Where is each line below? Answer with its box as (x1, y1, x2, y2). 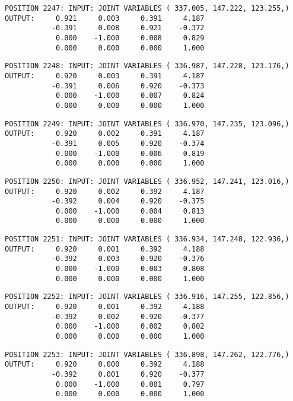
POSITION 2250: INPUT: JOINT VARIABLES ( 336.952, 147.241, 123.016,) (5, 177, 289, 186)
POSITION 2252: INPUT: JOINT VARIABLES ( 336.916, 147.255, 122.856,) (5, 292, 289, 301)
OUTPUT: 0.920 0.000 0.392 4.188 (5, 360, 205, 369)
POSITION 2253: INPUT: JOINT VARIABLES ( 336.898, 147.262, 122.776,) (5, 350, 289, 359)
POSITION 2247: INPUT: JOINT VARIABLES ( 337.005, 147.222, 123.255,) (5, 4, 289, 12)
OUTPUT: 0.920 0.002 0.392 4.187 (5, 187, 205, 196)
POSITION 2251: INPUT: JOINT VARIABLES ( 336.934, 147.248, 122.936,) (5, 235, 289, 244)
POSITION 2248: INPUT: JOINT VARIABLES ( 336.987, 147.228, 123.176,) (5, 62, 289, 71)
